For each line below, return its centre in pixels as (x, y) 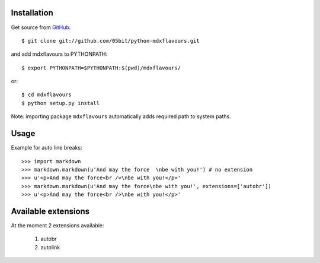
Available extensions (50, 211)
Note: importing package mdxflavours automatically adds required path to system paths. (121, 116)
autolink (50, 247)
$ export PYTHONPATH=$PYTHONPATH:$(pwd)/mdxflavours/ (101, 68)
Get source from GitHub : (41, 27)
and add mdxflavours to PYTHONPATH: (59, 54)
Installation (32, 13)
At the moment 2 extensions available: (57, 226)
